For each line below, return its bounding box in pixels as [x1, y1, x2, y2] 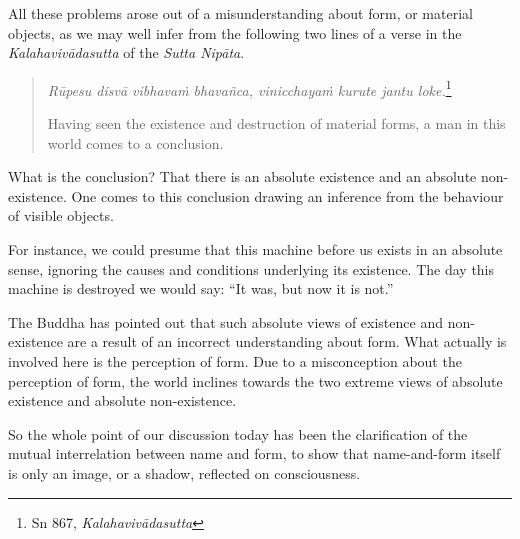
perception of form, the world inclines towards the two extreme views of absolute [8, 370, 503, 391]
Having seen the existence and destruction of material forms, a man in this [47, 113, 506, 134]
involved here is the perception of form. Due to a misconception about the [8, 350, 462, 371]
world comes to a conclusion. [47, 132, 224, 153]
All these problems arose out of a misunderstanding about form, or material [8, 3, 473, 23]
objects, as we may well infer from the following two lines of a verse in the [8, 22, 462, 43]
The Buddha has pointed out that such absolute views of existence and [8, 311, 443, 332]
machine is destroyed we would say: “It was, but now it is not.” [8, 278, 394, 299]
